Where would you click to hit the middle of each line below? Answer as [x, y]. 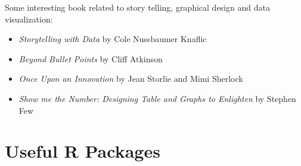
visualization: [29, 19]
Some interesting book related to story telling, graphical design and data [137, 7]
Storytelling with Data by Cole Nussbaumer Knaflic [113, 39]
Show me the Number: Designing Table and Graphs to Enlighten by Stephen [157, 98]
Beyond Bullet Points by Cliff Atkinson [91, 58]
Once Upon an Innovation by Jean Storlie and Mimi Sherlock [131, 79]
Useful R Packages [83, 151]
